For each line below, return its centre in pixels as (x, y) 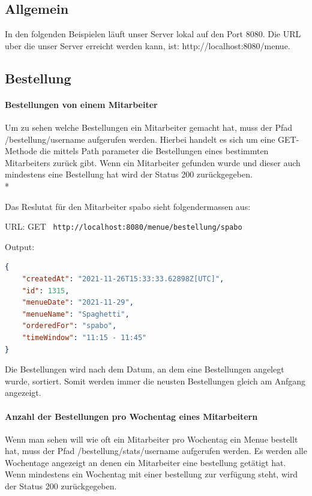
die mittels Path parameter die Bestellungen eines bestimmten (154, 151)
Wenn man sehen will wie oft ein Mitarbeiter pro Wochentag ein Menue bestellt (151, 439)
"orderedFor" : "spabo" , (69, 326)
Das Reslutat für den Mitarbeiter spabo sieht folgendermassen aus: (128, 206)
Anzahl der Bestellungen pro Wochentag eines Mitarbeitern (131, 416)
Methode (21, 151)
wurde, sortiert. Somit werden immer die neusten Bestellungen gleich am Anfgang (155, 381)
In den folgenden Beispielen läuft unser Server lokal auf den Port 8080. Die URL (153, 34)
